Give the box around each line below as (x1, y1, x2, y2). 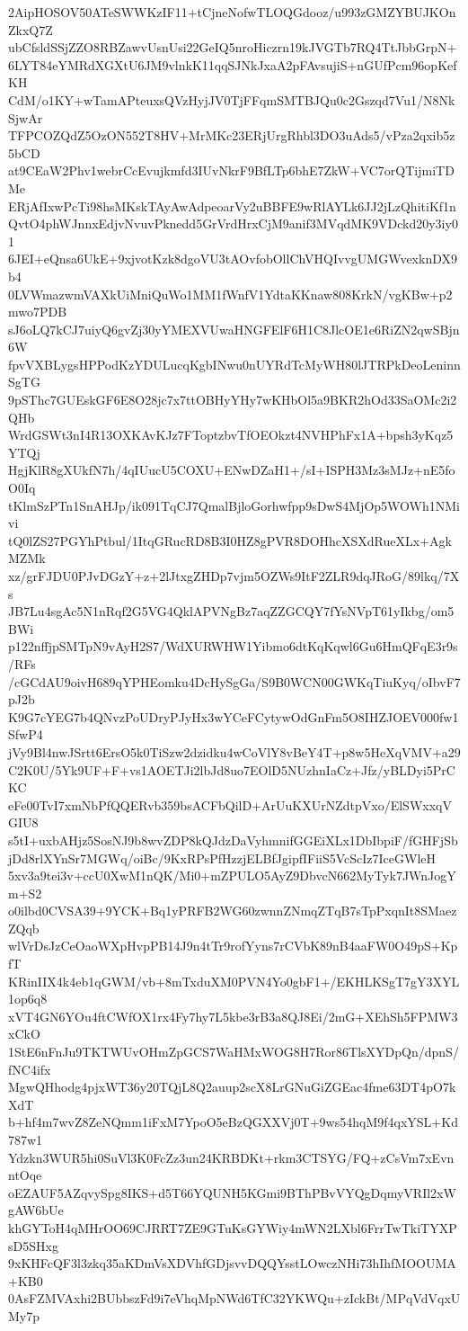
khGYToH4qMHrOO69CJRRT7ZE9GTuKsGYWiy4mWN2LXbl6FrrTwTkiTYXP (8, 1218, 457, 1237)
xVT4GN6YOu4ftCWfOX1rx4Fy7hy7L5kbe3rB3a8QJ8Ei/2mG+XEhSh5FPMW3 (8, 1006, 458, 1025)
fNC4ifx (8, 1059, 51, 1078)
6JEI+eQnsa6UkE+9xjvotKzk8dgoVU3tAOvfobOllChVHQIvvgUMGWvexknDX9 (8, 249, 457, 268)
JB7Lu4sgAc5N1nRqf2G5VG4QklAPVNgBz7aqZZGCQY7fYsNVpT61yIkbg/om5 (8, 602, 455, 621)
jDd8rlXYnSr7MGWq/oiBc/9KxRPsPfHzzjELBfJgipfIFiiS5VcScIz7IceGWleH (8, 848, 437, 867)
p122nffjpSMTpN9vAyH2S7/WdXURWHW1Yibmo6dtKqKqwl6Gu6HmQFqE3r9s (8, 637, 458, 656)
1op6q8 (8, 989, 48, 1008)
